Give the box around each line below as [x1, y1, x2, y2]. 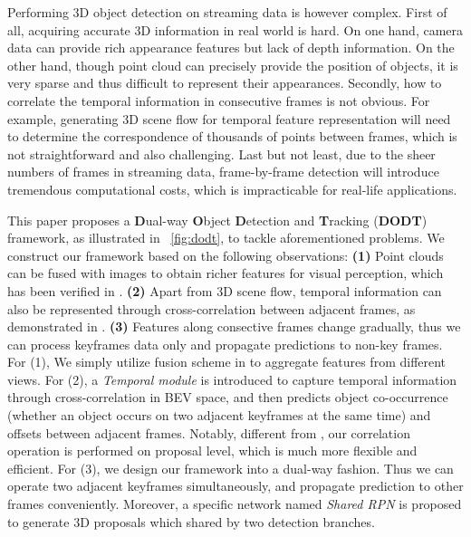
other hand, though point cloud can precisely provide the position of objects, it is [7, 55, 458, 74]
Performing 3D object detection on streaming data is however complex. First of [7, 3, 447, 21]
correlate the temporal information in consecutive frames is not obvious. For [7, 91, 430, 110]
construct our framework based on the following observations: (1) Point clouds [7, 245, 444, 264]
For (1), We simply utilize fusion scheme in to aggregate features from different [7, 352, 447, 371]
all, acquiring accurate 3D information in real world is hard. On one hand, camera [7, 20, 464, 39]
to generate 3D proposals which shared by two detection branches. [7, 512, 375, 531]
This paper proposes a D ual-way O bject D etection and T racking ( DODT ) [7, 210, 428, 229]
